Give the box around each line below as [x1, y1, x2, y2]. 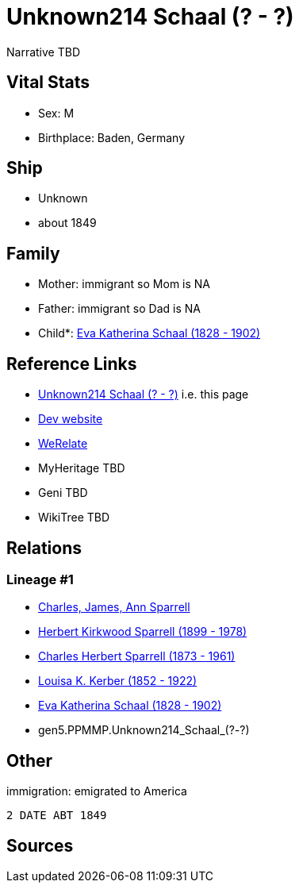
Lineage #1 [6, 571, 74, 587]
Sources [6, 835, 74, 856]
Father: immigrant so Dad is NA [38, 302, 201, 316]
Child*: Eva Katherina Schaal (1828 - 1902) [38, 326, 261, 341]
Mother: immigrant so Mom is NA [38, 277, 211, 291]
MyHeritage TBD [38, 461, 125, 475]
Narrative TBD [6, 44, 80, 59]
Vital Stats [6, 72, 90, 93]
